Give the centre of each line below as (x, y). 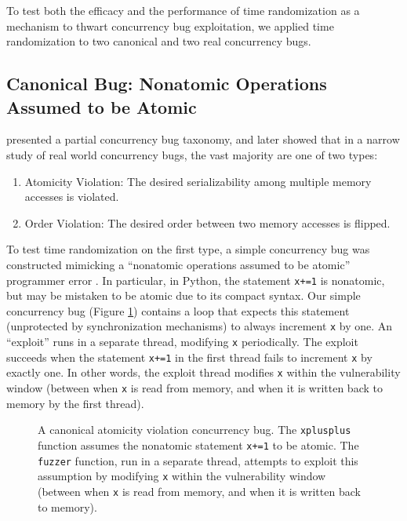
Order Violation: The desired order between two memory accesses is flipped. (207, 222)
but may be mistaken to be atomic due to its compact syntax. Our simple (184, 295)
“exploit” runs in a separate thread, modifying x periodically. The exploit (182, 342)
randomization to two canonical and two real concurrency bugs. (159, 41)
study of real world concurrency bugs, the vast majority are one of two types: (192, 154)
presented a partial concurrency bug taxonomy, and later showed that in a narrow (203, 139)
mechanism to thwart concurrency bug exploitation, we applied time (170, 26)
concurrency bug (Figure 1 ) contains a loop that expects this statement (178, 310)
